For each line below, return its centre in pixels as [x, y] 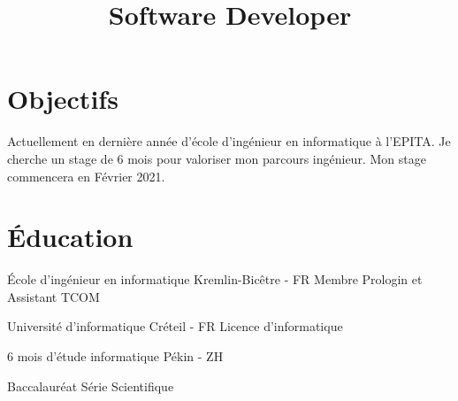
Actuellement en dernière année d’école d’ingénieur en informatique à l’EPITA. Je [229, 141]
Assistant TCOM [53, 296]
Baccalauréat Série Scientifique [91, 386]
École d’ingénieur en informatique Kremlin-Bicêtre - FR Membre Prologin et [215, 279]
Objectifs [63, 99]
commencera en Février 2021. [86, 176]
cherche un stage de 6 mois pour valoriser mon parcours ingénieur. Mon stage [217, 158]
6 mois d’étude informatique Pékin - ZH [115, 356]
